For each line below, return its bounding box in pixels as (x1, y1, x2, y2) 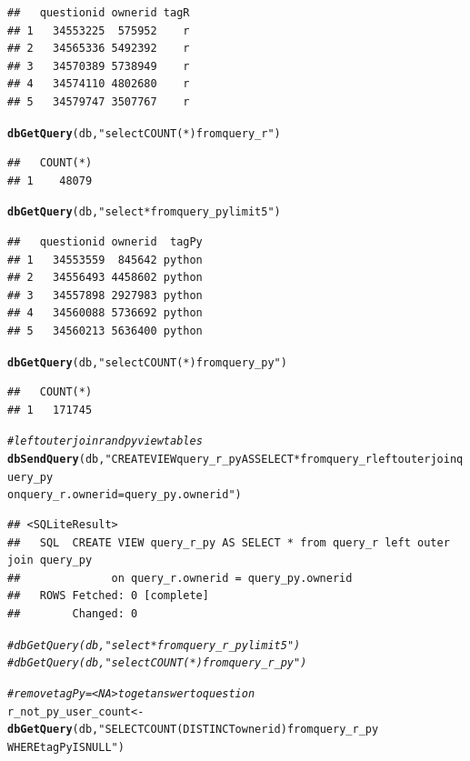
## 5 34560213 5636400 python (7, 325, 203, 338)
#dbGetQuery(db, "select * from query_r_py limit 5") (7, 638, 301, 652)
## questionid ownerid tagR (7, 6, 190, 19)
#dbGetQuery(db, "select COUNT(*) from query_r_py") (7, 656, 307, 670)
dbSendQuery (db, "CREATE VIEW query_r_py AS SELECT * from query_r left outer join (7, 453, 457, 466)
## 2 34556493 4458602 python (7, 271, 203, 285)
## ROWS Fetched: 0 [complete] (7, 589, 209, 603)
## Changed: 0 (7, 607, 138, 621)
